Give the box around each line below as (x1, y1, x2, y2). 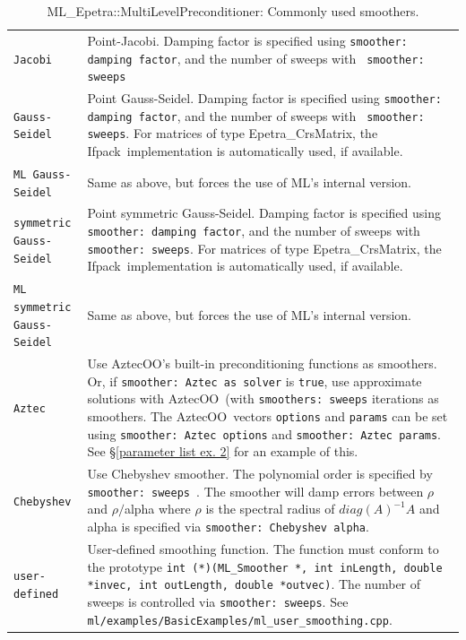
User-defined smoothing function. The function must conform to (87, 539, 439, 558)
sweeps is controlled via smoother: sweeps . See (87, 592, 349, 610)
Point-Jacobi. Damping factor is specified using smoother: (87, 30, 408, 49)
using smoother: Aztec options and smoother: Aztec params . (87, 424, 442, 443)
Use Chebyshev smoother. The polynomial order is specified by (87, 464, 433, 483)
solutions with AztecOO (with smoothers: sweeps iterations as (87, 389, 439, 408)
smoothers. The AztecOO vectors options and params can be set (87, 406, 448, 425)
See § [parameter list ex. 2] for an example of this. (87, 442, 358, 461)
